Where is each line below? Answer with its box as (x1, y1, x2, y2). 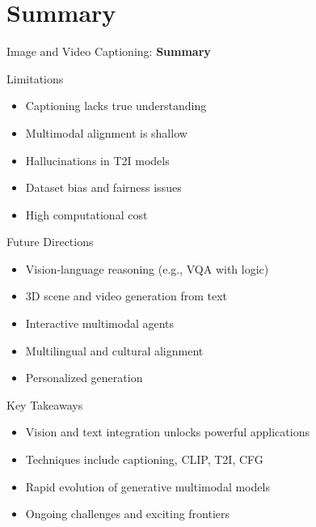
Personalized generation (25, 369, 143, 386)
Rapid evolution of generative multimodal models (25, 478, 270, 495)
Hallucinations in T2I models (25, 151, 170, 168)
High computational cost (25, 206, 148, 223)
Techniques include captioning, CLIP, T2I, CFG (25, 451, 263, 468)
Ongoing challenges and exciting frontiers (25, 505, 230, 522)
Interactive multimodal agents (25, 315, 175, 332)
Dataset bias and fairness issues (25, 179, 182, 196)
